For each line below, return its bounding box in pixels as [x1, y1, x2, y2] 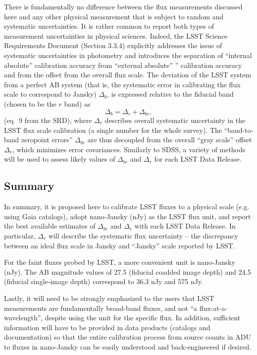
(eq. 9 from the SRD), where [4, 115, 92, 125]
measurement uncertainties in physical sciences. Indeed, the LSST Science [4, 30, 228, 41]
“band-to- [224, 124, 254, 135]
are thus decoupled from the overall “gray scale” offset [87, 134, 252, 145]
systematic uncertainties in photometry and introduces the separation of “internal [4, 50, 252, 60]
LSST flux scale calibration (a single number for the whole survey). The [4, 124, 222, 135]
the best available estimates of [4, 221, 96, 231]
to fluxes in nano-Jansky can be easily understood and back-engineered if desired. [4, 341, 252, 352]
